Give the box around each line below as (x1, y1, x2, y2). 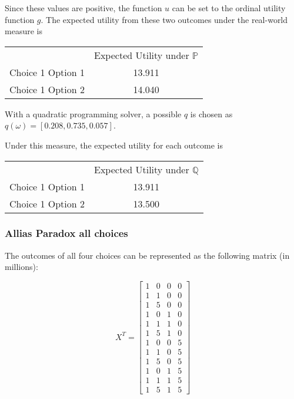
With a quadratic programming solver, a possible (5, 107, 182, 120)
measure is (5, 25, 42, 37)
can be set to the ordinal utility (172, 2, 286, 14)
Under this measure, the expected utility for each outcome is (5, 139, 223, 151)
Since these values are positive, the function (5, 2, 162, 14)
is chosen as (190, 107, 233, 120)
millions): (5, 260, 38, 273)
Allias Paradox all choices (5, 226, 128, 240)
